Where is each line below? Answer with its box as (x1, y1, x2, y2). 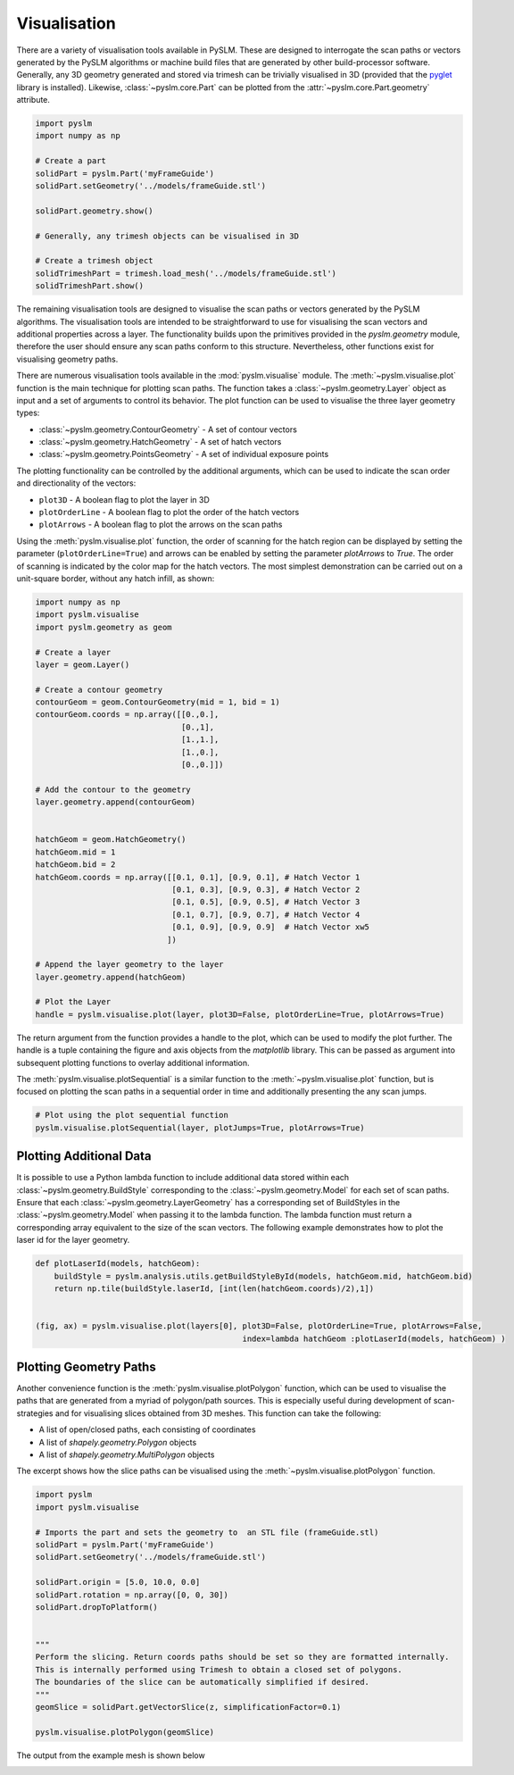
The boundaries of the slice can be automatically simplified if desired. (35, 1677, 370, 1687)
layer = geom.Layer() (35, 659, 130, 670)
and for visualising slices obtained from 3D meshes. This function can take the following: (54, 1407, 382, 1419)
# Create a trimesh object (35, 255, 153, 266)
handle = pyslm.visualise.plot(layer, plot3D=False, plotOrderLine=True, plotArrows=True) (35, 1009, 445, 1020)
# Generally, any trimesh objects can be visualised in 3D (35, 230, 299, 241)
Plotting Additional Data (16, 1148, 152, 1164)
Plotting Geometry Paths (16, 1359, 156, 1374)
